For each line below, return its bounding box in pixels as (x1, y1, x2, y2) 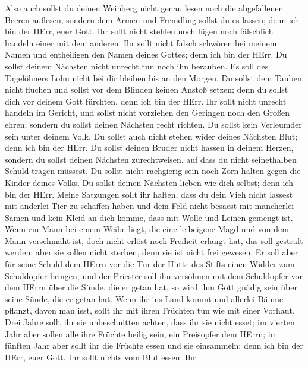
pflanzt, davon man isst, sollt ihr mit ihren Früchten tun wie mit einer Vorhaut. (5, 304, 295, 317)
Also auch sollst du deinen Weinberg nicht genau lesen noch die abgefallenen (5, 2, 284, 14)
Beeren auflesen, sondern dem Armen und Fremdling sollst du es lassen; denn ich (5, 13, 300, 26)
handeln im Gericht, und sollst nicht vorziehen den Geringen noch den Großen (5, 106, 290, 119)
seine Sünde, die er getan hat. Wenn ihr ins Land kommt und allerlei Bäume (5, 292, 284, 305)
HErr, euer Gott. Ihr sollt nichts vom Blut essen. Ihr (5, 350, 196, 363)
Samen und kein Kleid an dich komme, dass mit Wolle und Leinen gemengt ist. (5, 211, 293, 223)
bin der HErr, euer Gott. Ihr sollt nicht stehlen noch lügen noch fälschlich (5, 25, 274, 37)
